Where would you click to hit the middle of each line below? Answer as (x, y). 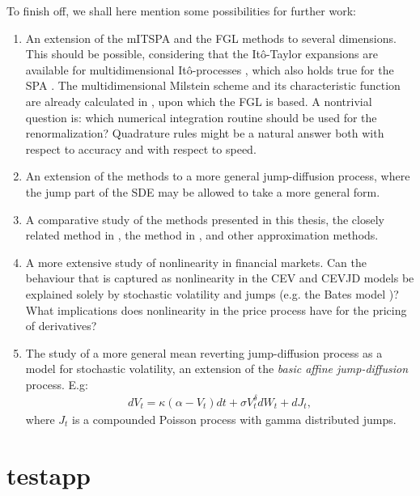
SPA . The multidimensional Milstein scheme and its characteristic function (213, 85)
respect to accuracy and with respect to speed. (141, 148)
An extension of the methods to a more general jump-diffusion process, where (218, 176)
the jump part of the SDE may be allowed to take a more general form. (203, 191)
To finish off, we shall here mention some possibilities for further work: (181, 11)
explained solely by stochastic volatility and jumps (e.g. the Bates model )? (212, 293)
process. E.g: (57, 384)
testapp (49, 475)
